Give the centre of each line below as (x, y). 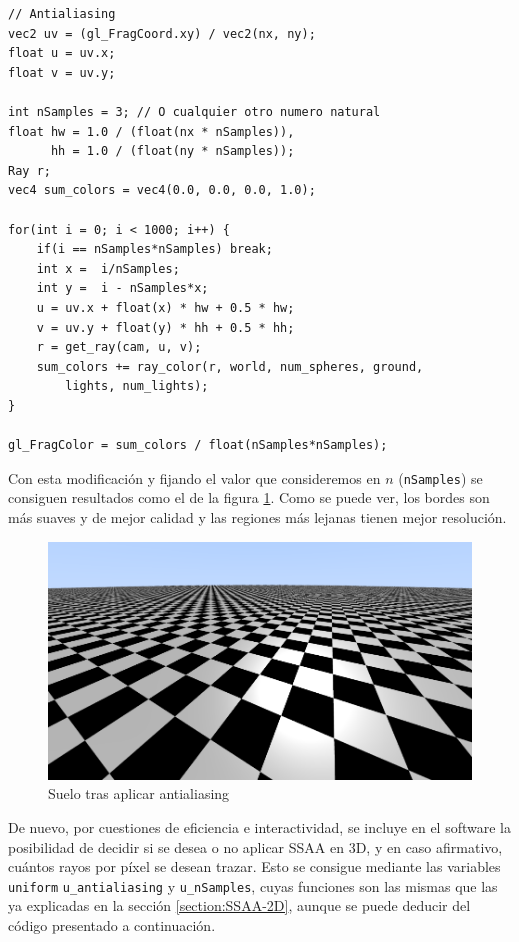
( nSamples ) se (440, 477)
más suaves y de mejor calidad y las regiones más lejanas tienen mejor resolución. (257, 516)
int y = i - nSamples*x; (122, 288)
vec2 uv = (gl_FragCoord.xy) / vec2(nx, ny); (162, 33)
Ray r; (29, 170)
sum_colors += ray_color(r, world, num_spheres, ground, (230, 366)
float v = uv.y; (62, 72)
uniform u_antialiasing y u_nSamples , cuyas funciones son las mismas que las (253, 885)
